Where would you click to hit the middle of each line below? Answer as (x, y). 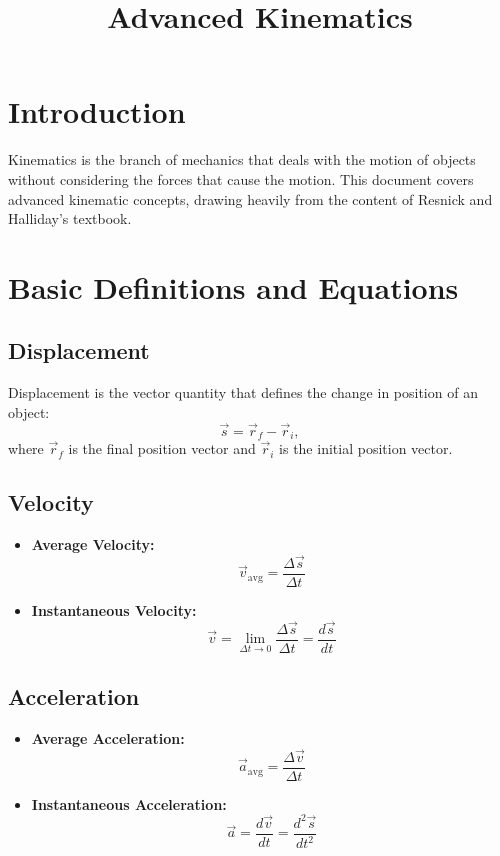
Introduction (97, 111)
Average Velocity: (93, 543)
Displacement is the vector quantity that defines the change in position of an (243, 392)
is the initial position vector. (366, 448)
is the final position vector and (162, 448)
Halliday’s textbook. (70, 218)
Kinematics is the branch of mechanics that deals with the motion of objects (242, 159)
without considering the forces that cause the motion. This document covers (241, 178)
